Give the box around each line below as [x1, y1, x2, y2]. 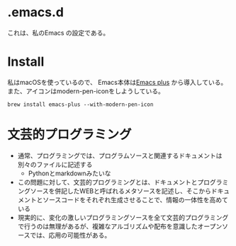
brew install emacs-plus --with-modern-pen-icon [7, 100, 154, 108]
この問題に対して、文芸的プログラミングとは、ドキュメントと [17, 177, 198, 186]
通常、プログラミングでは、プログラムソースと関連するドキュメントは [17, 151, 223, 160]
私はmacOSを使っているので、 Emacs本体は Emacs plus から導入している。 [7, 78, 227, 86]
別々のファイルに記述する [17, 160, 93, 168]
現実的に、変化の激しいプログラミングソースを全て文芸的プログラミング [17, 213, 229, 221]
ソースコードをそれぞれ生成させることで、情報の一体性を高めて [42, 195, 229, 204]
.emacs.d [7, 4, 64, 20]
